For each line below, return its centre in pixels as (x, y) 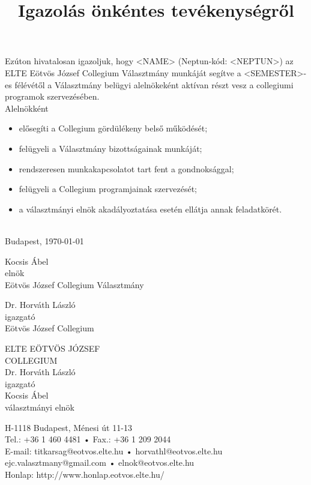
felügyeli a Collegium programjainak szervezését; (108, 189)
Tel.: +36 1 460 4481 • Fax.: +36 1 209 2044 (88, 439)
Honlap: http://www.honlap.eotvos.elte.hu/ (85, 474)
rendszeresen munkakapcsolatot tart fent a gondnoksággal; (126, 168)
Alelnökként (27, 108)
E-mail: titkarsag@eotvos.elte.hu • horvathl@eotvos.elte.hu (114, 450)
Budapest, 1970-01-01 (44, 240)
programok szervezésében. (52, 96)
